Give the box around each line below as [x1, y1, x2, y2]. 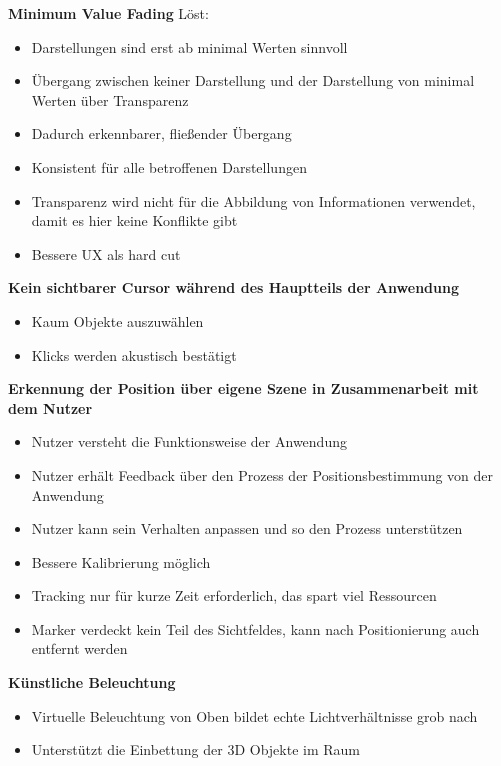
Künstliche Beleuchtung [8, 672, 176, 693]
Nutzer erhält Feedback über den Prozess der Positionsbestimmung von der [31, 464, 494, 485]
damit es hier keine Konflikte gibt [31, 210, 238, 231]
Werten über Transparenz [31, 89, 189, 110]
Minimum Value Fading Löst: [8, 3, 209, 23]
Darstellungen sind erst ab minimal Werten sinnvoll [31, 36, 348, 57]
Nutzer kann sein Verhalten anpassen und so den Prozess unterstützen [31, 518, 463, 539]
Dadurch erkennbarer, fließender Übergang [31, 123, 292, 144]
